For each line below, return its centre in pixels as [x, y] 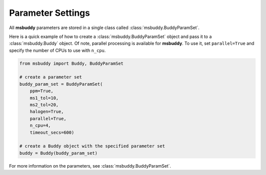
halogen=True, [47, 112]
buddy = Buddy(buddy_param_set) [59, 153]
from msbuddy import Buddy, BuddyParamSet [71, 63]
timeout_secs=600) [52, 132]
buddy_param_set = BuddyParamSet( [61, 84]
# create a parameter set [51, 77]
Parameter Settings [50, 13]
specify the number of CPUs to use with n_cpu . [57, 50]
